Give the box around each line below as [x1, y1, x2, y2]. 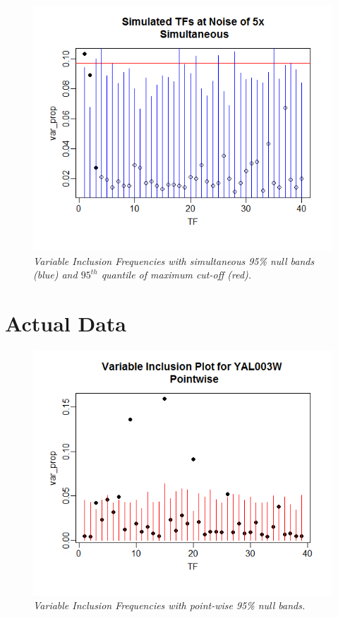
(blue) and [33, 267, 78, 282]
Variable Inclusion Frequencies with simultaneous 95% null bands [33, 253, 315, 268]
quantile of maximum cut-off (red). [101, 267, 252, 282]
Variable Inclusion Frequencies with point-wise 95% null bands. [33, 598, 306, 613]
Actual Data [5, 308, 126, 337]
